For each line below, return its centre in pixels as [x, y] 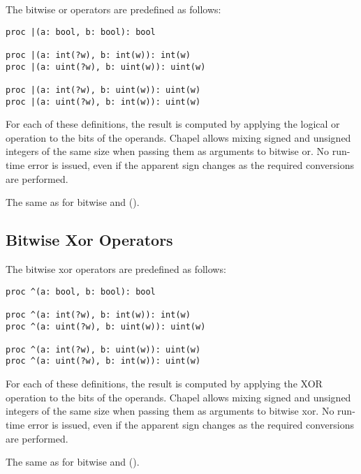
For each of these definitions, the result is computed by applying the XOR [164, 384]
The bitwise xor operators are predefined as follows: [116, 268]
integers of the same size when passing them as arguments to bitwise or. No [168, 151]
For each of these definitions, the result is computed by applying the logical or [173, 124]
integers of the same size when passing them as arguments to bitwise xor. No [170, 411]
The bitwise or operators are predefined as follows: [113, 9]
